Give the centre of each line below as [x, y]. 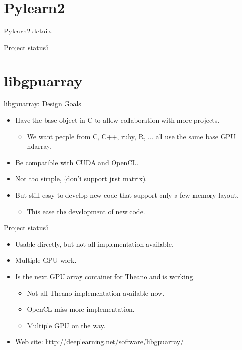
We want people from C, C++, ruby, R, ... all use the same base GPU [131, 136]
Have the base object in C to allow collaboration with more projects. [117, 120]
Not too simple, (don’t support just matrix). [81, 178]
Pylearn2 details [28, 31]
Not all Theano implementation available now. [96, 292]
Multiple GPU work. [46, 260]
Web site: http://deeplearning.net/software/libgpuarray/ [100, 342]
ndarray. [39, 146]
